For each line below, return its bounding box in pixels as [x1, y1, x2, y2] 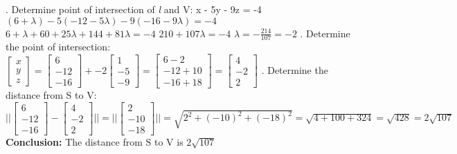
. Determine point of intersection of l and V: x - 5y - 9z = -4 [6, 2, 262, 16]
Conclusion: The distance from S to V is [6, 134, 183, 148]
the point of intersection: [6, 39, 111, 54]
